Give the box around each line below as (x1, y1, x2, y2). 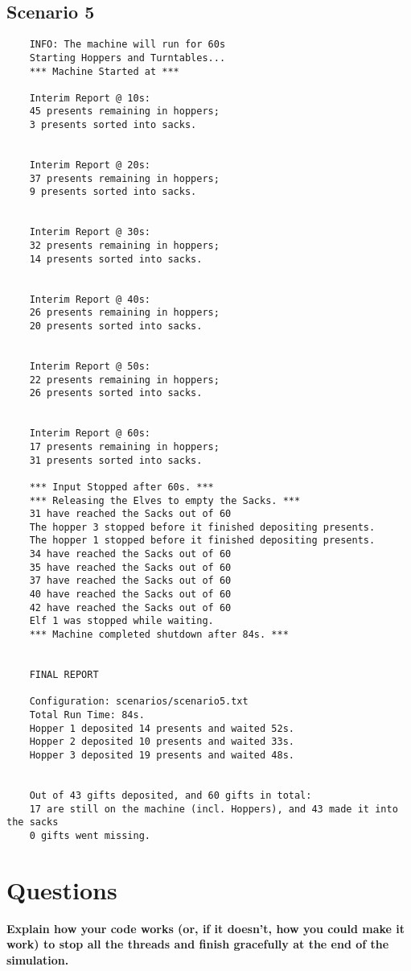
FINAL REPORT (29, 669, 99, 681)
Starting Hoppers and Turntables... (29, 52, 226, 64)
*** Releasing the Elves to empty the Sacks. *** (29, 494, 301, 506)
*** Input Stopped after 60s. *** (29, 481, 214, 493)
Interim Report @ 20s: (29, 159, 150, 171)
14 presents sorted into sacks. (29, 253, 203, 265)
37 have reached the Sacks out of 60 (29, 575, 232, 587)
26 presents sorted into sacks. (29, 387, 203, 399)
